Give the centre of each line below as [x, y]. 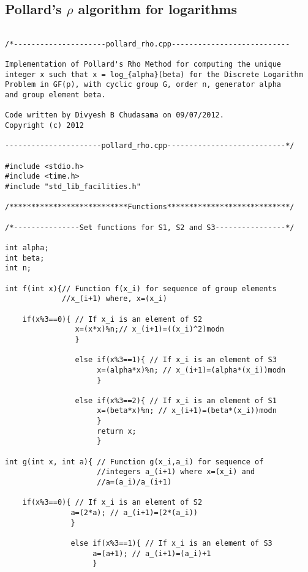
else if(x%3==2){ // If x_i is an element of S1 [176, 400]
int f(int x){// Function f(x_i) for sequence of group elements [141, 288]
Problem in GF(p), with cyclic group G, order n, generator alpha [143, 85]
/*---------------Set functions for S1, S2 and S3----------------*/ [150, 227]
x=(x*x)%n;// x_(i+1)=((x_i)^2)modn [149, 329]
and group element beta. [55, 95]
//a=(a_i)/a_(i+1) [134, 482]
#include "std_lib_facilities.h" [73, 187]
